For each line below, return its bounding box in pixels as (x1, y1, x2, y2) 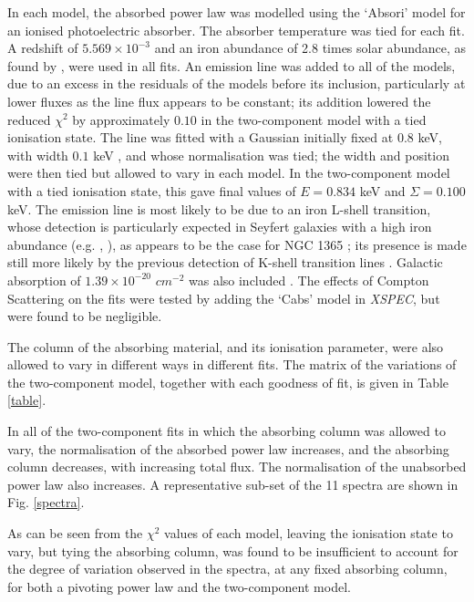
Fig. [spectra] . (7, 493, 85, 512)
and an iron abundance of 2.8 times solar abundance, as (154, 38, 467, 57)
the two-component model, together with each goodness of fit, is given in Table (7, 372, 449, 391)
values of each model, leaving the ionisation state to (164, 524, 453, 543)
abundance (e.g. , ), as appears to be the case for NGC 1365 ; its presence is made (7, 234, 467, 254)
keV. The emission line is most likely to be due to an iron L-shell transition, (7, 199, 431, 218)
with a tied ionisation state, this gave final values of (7, 181, 296, 200)
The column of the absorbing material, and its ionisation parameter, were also (7, 337, 444, 356)
